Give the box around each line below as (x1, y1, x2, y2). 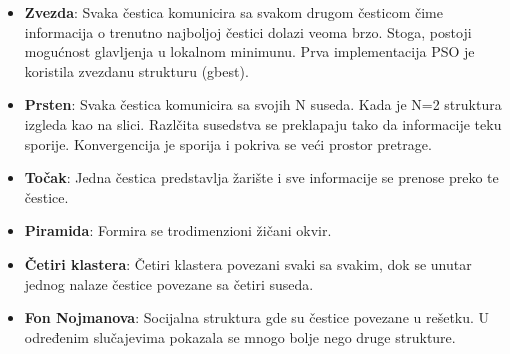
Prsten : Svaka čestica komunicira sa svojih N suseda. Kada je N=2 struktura (24, 94, 502, 115)
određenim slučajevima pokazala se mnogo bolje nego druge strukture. (24, 326, 456, 347)
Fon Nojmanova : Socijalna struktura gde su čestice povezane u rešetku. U (24, 307, 490, 328)
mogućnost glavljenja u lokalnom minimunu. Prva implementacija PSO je (24, 41, 475, 62)
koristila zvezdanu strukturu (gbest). (24, 60, 249, 81)
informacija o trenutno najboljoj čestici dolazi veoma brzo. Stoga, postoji (24, 21, 472, 42)
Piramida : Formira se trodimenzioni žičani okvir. (24, 220, 332, 241)
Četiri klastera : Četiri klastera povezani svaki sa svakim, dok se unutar (24, 253, 472, 274)
